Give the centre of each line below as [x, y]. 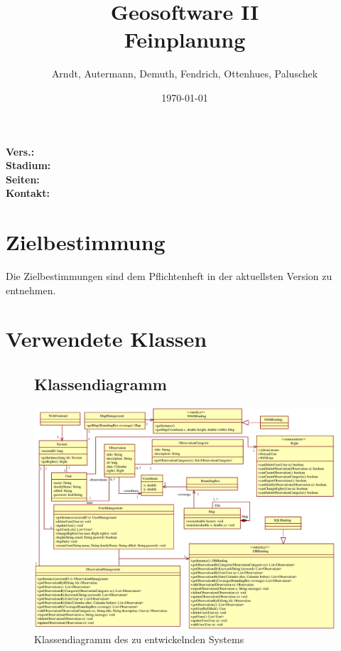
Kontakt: [28, 193]
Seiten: [23, 179]
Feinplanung [185, 39]
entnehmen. [31, 290]
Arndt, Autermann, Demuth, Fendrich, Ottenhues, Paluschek [185, 74]
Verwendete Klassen [107, 339]
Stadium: [28, 165]
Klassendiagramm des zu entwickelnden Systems [139, 639]
